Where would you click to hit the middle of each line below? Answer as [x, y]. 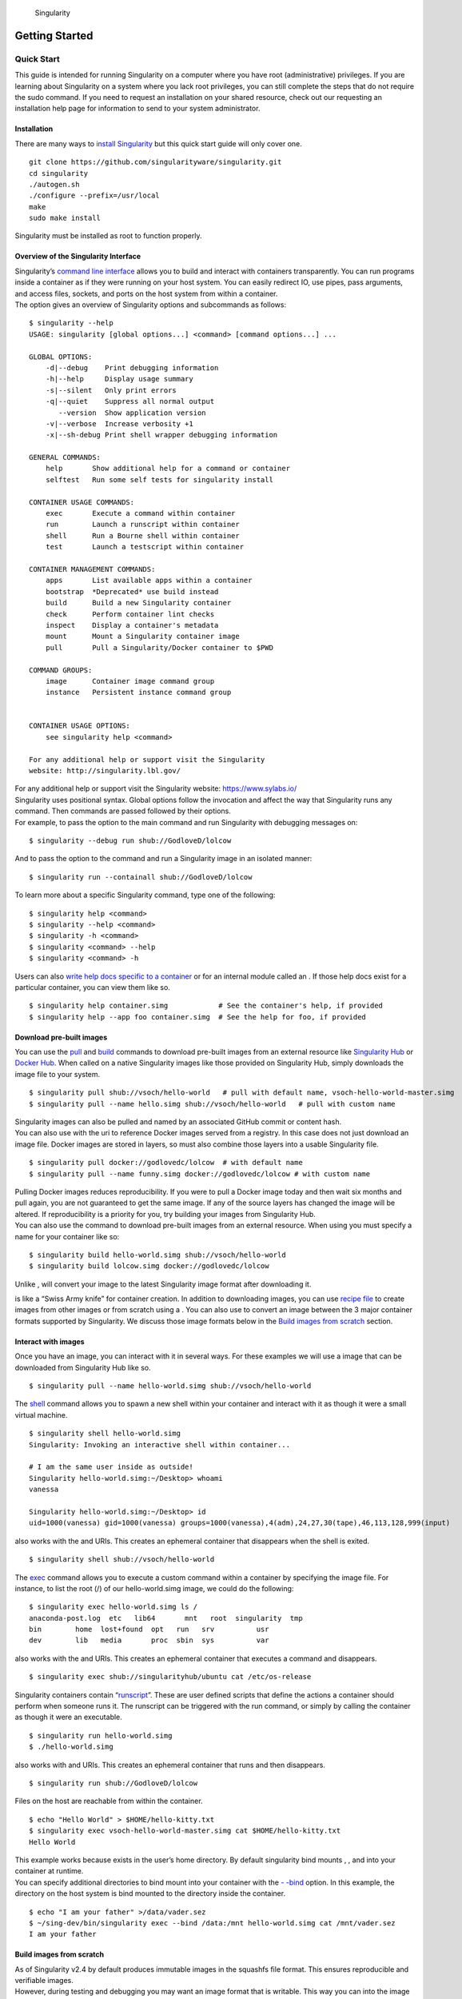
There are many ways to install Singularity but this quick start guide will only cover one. [159, 143]
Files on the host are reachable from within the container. [109, 1801]
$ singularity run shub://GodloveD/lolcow [114, 1783]
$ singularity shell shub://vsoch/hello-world [122, 1560]
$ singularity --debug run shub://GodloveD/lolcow [130, 840]
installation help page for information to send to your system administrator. [137, 109]
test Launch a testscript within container [144, 547]
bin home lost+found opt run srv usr [149, 1630]
